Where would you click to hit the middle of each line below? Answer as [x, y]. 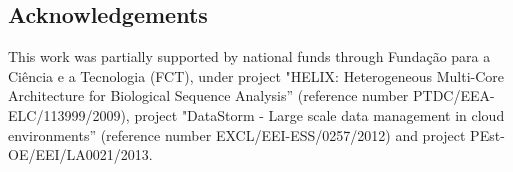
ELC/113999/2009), [69, 114]
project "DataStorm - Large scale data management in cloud [319, 114]
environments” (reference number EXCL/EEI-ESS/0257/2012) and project [237, 134]
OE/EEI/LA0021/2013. [80, 154]
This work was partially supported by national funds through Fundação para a [249, 56]
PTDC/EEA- [454, 95]
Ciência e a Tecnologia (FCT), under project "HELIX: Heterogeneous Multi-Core [256, 75]
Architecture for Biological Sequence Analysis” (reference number [208, 95]
